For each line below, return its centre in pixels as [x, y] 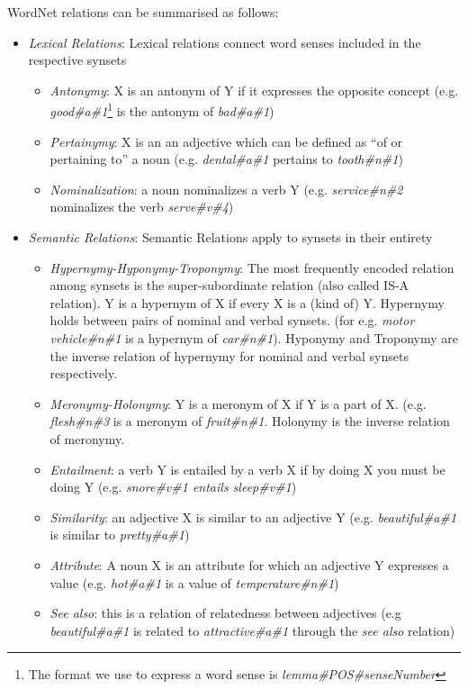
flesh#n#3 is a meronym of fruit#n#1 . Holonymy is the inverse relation [250, 421]
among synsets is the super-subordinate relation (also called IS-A [229, 285]
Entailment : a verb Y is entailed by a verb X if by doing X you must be [247, 469]
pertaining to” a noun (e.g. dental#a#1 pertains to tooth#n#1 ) [226, 159]
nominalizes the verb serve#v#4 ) [142, 207]
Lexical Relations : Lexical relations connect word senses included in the [225, 42]
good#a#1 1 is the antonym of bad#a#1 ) [162, 110]
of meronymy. [87, 438]
